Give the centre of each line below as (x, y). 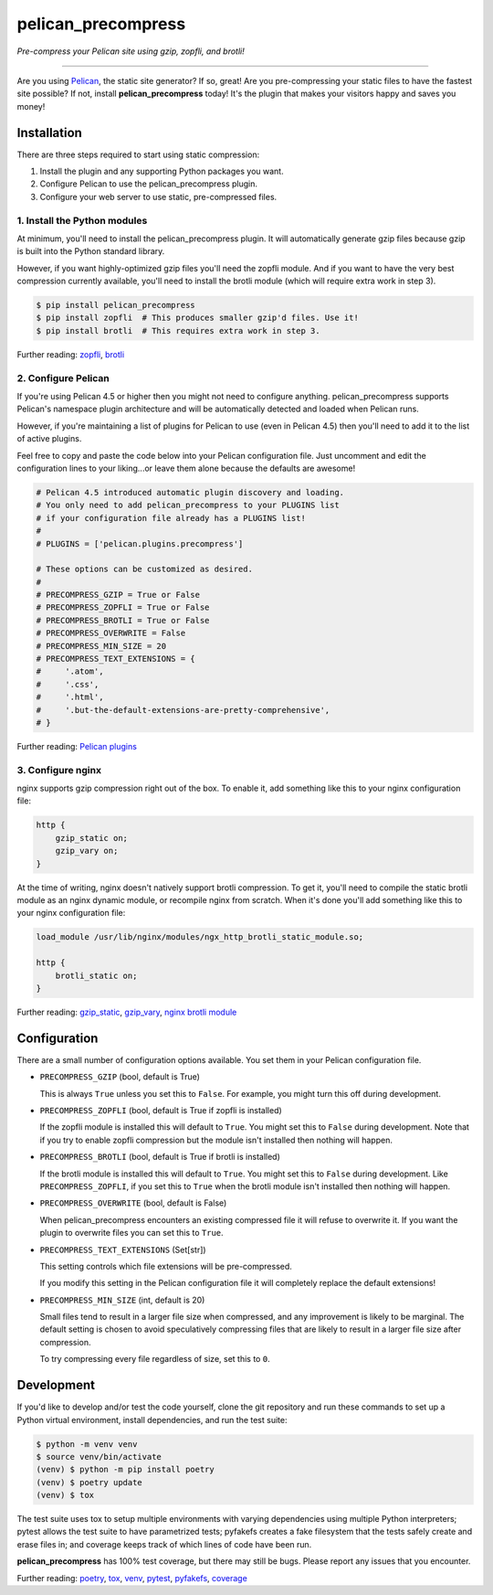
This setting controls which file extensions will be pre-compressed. (166, 1266)
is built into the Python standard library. (91, 251)
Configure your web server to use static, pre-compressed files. (158, 197)
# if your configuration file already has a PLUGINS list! (171, 518)
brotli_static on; (96, 975)
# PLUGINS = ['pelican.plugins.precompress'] (140, 543)
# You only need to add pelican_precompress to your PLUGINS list (188, 505)
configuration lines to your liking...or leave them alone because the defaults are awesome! (186, 468)
